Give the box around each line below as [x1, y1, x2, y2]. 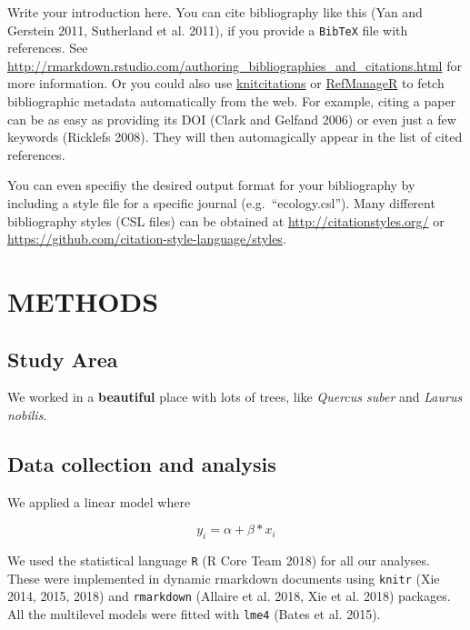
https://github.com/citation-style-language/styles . [7, 229, 286, 248]
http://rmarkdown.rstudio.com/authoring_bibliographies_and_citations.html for [7, 55, 462, 75]
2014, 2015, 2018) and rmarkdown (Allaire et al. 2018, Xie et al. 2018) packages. [7, 586, 451, 605]
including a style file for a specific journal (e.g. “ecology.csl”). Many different [7, 194, 435, 212]
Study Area [7, 345, 118, 373]
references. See [7, 38, 88, 57]
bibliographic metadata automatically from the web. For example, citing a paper [7, 92, 456, 111]
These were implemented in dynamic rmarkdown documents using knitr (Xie [7, 568, 440, 587]
